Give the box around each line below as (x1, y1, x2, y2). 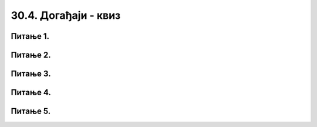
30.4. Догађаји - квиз (11, 9, 121, 22)
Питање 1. (11, 31, 50, 41)
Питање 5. (11, 106, 51, 116)
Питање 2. (11, 50, 51, 60)
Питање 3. (11, 69, 51, 79)
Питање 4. (11, 88, 51, 98)
